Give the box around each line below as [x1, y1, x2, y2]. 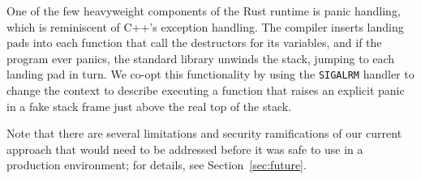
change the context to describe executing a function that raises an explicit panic [6, 82, 405, 99]
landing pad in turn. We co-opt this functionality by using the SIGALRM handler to [6, 66, 415, 83]
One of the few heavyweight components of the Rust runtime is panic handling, [6, 2, 401, 19]
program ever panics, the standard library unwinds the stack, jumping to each [6, 49, 395, 66]
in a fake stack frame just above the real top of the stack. [6, 97, 292, 114]
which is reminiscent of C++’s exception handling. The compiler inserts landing [6, 18, 404, 35]
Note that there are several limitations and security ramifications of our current [6, 125, 402, 142]
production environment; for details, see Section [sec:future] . [6, 156, 307, 173]
